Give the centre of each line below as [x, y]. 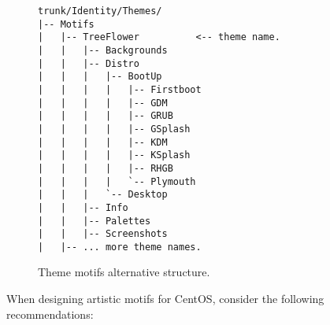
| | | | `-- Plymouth [117, 181]
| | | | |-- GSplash [114, 129]
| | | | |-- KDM [103, 142]
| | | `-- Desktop [103, 195]
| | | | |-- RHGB [106, 168]
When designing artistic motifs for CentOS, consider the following [165, 299]
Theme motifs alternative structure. [124, 272]
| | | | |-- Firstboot [120, 89]
